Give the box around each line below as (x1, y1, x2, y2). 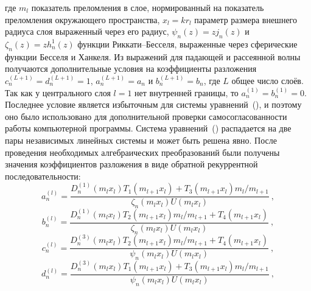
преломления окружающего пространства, (5, 13, 160, 26)
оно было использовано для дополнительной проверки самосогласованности (5, 110, 287, 122)
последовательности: (5, 169, 81, 182)
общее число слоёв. (231, 74, 304, 86)
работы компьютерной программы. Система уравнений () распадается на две (5, 122, 292, 135)
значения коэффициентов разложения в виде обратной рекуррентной (5, 158, 258, 170)
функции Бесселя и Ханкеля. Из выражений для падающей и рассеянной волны (5, 50, 301, 63)
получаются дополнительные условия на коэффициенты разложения (5, 62, 257, 75)
